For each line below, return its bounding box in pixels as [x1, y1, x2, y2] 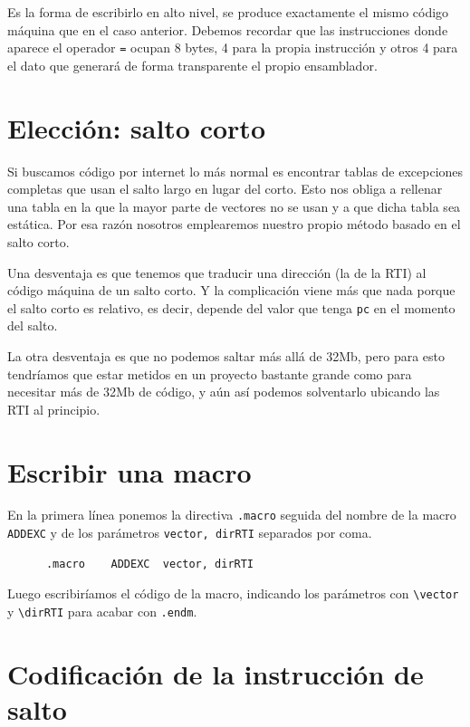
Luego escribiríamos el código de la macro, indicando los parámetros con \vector [7, 584, 459, 603]
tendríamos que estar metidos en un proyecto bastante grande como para [7, 364, 412, 383]
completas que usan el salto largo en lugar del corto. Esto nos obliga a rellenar [7, 179, 443, 198]
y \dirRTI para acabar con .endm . [7, 602, 197, 621]
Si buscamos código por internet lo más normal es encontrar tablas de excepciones [7, 161, 464, 180]
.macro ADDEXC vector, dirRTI [45, 557, 254, 570]
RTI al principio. [7, 399, 101, 418]
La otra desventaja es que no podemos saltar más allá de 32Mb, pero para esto [7, 346, 445, 365]
